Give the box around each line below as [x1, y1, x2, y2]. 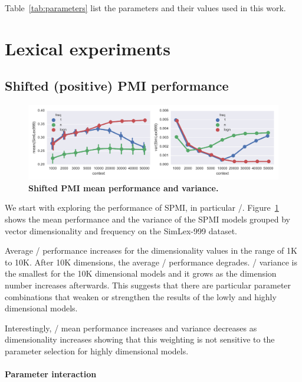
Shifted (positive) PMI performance [5, 77, 229, 95]
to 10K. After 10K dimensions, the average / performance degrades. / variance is [5, 255, 297, 268]
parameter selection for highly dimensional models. [5, 345, 189, 357]
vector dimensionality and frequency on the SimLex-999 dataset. [5, 224, 237, 237]
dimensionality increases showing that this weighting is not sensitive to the [5, 333, 275, 346]
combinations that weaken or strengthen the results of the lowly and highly [5, 290, 277, 303]
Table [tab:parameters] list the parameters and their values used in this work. [5, 2, 286, 14]
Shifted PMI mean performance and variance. [28, 181, 219, 194]
